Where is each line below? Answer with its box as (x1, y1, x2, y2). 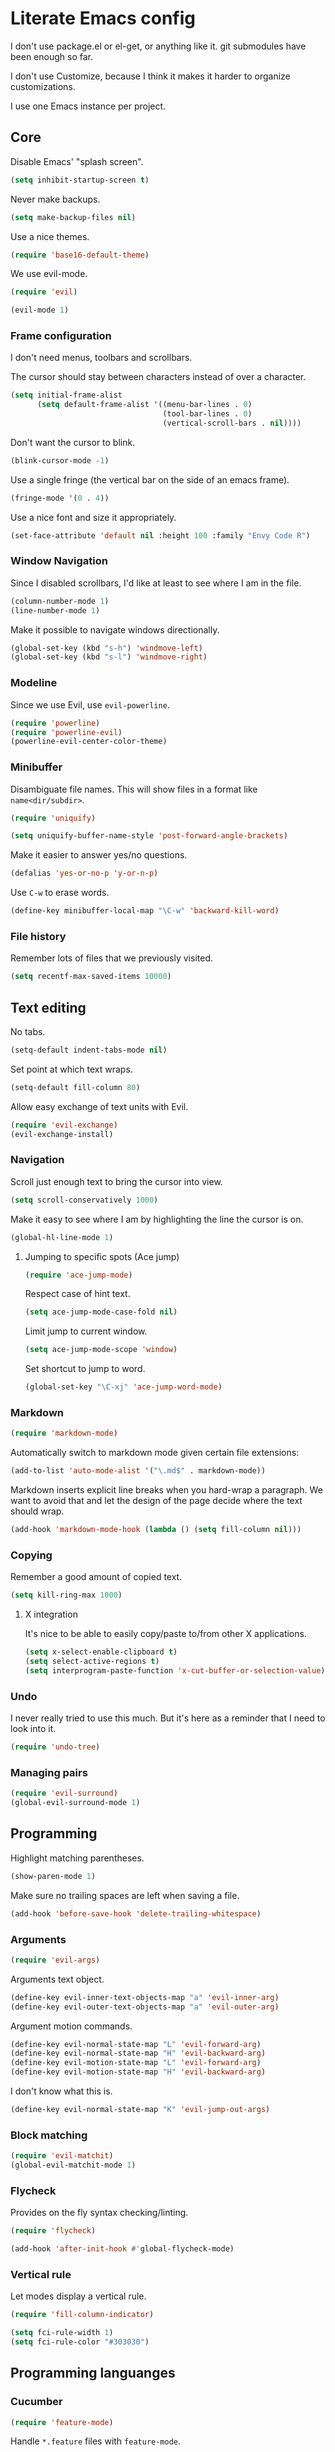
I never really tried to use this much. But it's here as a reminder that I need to (10, 1712, 326, 1724)
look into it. (10, 1723, 57, 1735)
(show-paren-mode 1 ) (10, 1871, 97, 1881)
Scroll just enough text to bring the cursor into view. (10, 1175, 223, 1187)
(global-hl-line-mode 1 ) (10, 1232, 114, 1242)
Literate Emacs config (10, 7, 196, 30)
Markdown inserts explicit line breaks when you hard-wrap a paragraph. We (10, 1484, 323, 1496)
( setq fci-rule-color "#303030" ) (10, 2337, 150, 2347)
